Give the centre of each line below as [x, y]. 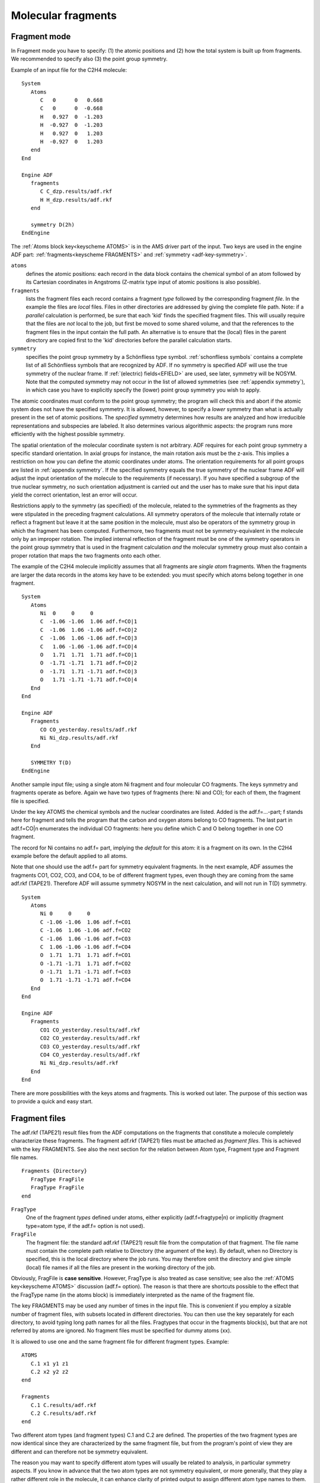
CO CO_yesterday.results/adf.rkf [89, 729]
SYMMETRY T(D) [51, 763]
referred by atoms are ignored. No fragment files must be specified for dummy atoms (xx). [121, 1331]
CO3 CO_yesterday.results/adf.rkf [90, 1046]
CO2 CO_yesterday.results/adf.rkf [90, 1038]
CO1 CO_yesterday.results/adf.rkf [90, 1030]
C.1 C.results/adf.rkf [64, 1405]
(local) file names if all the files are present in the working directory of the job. [121, 1267]
